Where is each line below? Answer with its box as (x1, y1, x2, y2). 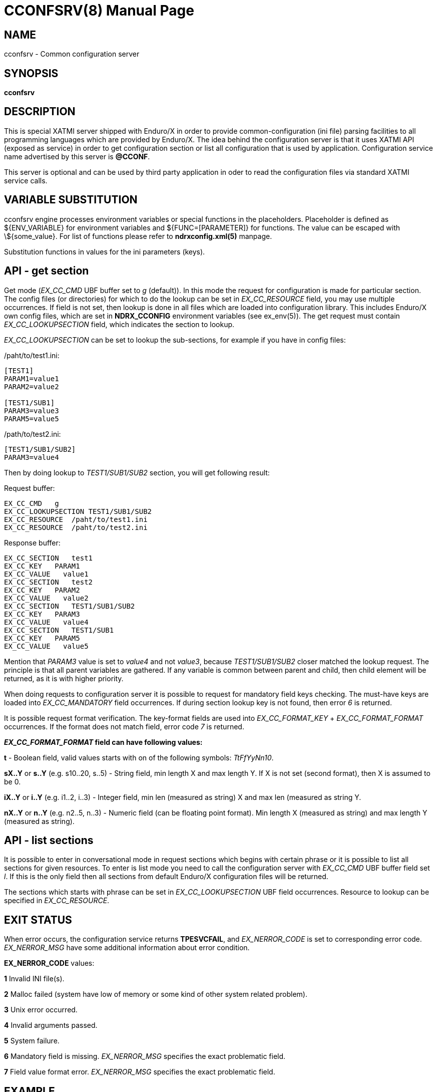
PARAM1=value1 (4, 374, 59, 383)
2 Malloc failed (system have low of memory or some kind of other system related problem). (4, 990, 307, 999)
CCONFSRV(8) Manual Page (4, 2, 194, 19)
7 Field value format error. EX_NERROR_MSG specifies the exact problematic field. (4, 1067, 275, 1076)
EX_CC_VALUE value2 (4, 594, 89, 602)
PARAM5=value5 (4, 414, 59, 423)
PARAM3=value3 (4, 406, 59, 415)
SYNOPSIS (4, 67, 59, 80)
